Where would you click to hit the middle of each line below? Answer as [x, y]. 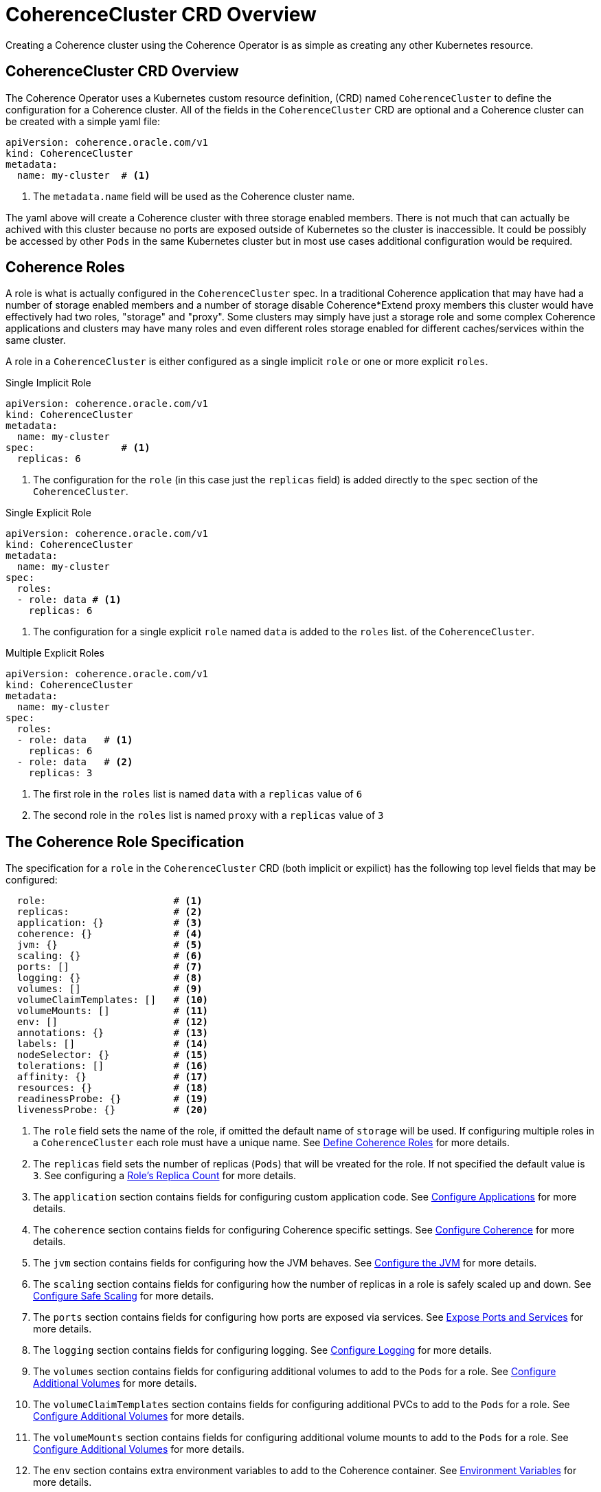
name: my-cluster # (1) [83, 175]
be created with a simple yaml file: [83, 121]
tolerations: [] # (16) [113, 1066]
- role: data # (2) [75, 762]
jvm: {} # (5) [110, 945]
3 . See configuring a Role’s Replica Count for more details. [165, 1176]
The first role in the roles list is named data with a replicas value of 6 [198, 794]
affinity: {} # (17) [113, 1077]
